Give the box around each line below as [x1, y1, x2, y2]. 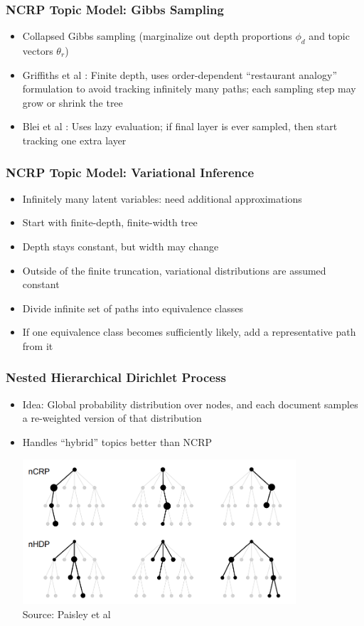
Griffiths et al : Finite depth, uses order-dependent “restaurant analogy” [22, 67, 338, 82]
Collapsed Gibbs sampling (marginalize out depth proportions [22, 28, 292, 43]
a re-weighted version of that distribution [22, 410, 202, 425]
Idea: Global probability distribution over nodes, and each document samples [22, 396, 358, 411]
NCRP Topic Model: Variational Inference [6, 163, 255, 181]
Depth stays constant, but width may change [22, 238, 219, 253]
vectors [22, 43, 53, 58]
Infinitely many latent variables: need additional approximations [22, 191, 302, 206]
